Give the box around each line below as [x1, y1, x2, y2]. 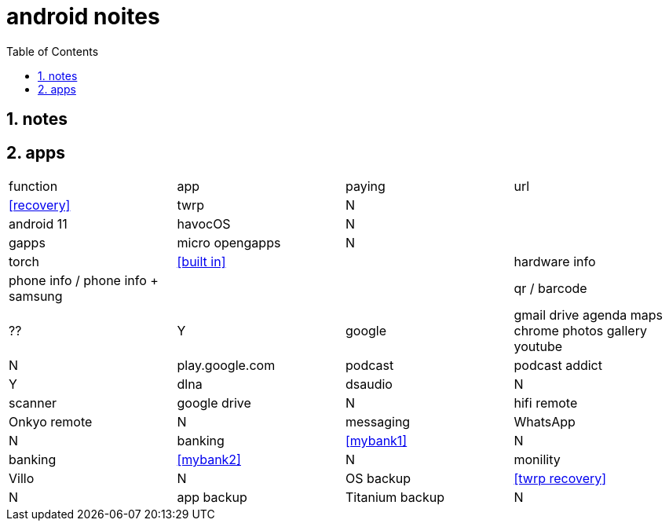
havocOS [177, 216, 231, 232]
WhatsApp [514, 414, 576, 430]
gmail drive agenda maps [514, 307, 664, 324]
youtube [514, 339, 563, 355]
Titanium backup [345, 489, 444, 506]
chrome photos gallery [514, 323, 647, 339]
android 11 [9, 216, 68, 232]
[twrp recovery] [514, 470, 607, 487]
